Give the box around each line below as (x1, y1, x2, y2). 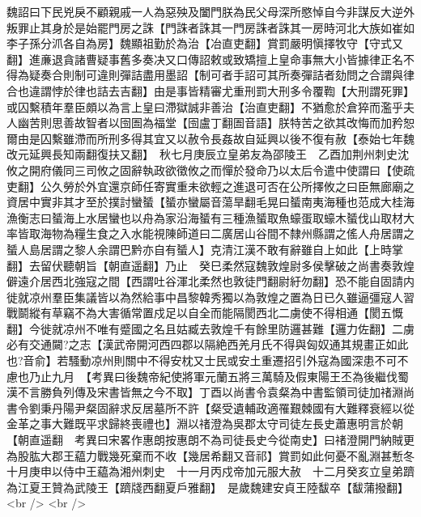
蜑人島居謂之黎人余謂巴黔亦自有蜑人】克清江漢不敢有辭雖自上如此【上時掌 (6, 240, 403, 257)
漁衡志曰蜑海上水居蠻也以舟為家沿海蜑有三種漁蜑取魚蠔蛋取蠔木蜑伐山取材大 (6, 209, 415, 226)
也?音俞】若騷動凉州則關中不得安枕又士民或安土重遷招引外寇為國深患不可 (6, 352, 398, 369)
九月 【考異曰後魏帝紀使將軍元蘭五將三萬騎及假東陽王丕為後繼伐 (51, 367, 398, 384)
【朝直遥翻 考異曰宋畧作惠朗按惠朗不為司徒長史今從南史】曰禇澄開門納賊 (6, 431, 403, 448)
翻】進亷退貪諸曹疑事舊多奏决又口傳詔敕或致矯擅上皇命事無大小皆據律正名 (6, 50, 403, 67)
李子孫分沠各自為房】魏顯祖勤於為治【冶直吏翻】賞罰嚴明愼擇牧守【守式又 (6, 35, 403, 52)
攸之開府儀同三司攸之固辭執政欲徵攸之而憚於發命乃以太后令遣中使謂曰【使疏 (6, 161, 415, 178)
